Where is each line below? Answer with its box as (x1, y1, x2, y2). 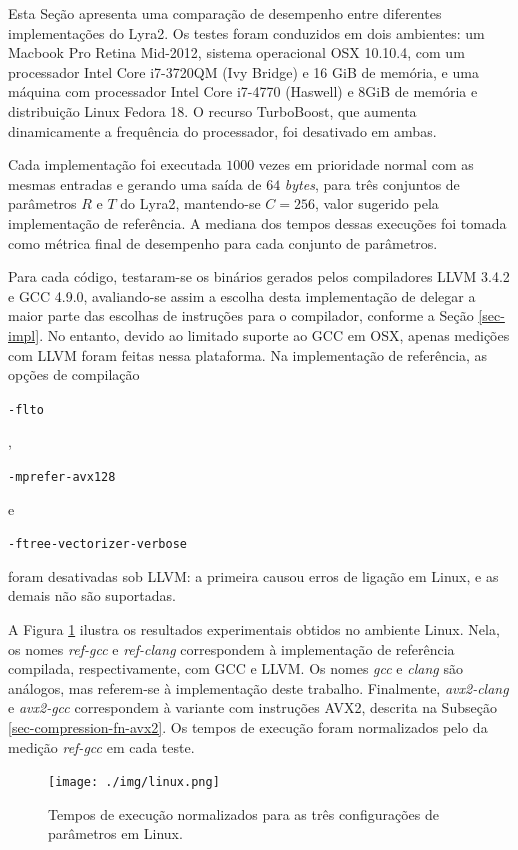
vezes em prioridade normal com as (258, 154, 474, 175)
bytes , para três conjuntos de (284, 173, 460, 194)
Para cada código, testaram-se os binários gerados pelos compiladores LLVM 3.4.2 (8, 266, 510, 287)
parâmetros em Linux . (48, 823, 183, 844)
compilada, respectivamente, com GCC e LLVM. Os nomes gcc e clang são (8, 658, 463, 679)
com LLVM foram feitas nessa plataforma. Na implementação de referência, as (8, 344, 488, 365)
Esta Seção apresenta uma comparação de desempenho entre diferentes (8, 3, 442, 23)
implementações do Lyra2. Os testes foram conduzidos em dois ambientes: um (8, 22, 485, 43)
